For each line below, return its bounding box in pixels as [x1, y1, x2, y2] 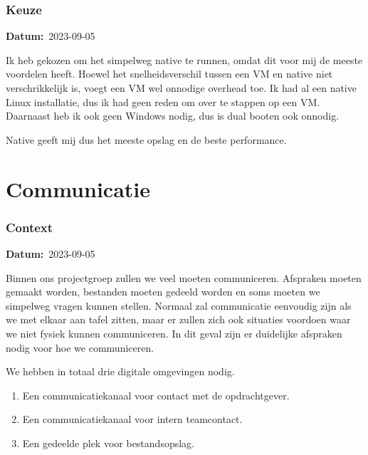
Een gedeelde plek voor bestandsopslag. [22, 435, 194, 450]
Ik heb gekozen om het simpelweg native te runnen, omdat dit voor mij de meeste [6, 52, 363, 67]
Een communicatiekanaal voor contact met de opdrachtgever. [22, 387, 290, 402]
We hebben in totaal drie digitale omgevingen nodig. [6, 364, 235, 379]
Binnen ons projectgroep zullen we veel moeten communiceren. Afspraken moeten [6, 270, 362, 285]
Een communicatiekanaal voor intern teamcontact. [22, 412, 243, 427]
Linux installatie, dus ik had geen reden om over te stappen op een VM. [6, 94, 320, 109]
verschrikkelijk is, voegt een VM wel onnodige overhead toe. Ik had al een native [6, 80, 357, 95]
